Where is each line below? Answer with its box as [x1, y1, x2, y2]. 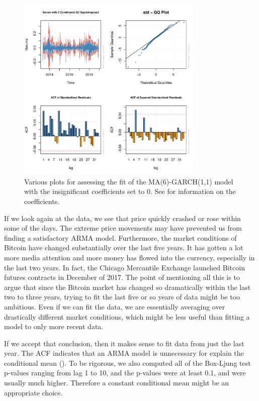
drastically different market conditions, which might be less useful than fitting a [4, 311, 250, 322]
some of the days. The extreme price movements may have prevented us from [4, 223, 242, 233]
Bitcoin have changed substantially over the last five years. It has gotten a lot [4, 242, 243, 253]
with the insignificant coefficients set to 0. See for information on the [24, 186, 236, 196]
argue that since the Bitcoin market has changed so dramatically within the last [4, 281, 251, 292]
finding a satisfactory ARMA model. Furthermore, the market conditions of [4, 232, 237, 243]
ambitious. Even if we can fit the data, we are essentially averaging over [4, 301, 225, 312]
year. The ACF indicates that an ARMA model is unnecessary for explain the [4, 348, 244, 358]
